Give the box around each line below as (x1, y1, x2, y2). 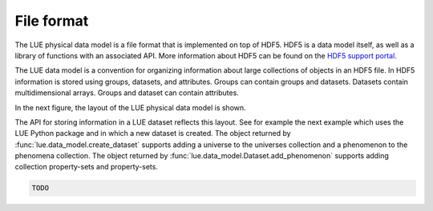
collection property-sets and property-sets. (14, 162, 158, 172)
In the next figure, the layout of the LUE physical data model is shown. (14, 102, 246, 112)
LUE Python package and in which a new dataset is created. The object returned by (14, 129, 292, 138)
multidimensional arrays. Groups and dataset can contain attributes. (14, 88, 240, 98)
